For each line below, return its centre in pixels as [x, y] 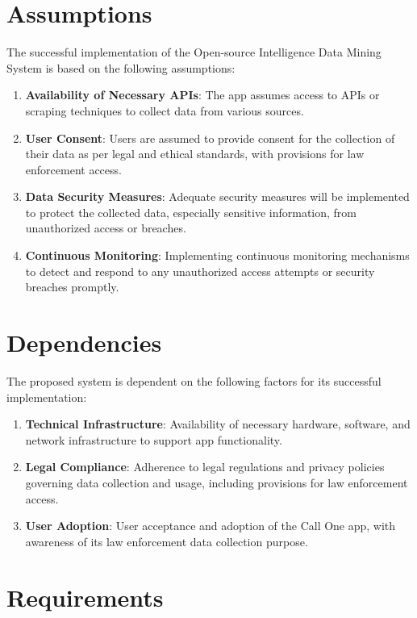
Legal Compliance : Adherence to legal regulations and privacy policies [205, 467]
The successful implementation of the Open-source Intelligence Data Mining [194, 52]
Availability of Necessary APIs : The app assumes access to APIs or [202, 95]
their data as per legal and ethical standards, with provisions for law [195, 154]
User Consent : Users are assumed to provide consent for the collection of [210, 138]
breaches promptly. [72, 287]
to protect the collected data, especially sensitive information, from [191, 212]
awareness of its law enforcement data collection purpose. [167, 541]
